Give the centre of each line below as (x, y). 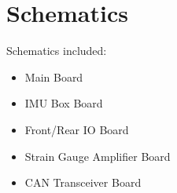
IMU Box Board (64, 103)
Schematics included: (57, 51)
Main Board (54, 76)
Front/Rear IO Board (77, 129)
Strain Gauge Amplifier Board (98, 156)
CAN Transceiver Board (83, 182)
